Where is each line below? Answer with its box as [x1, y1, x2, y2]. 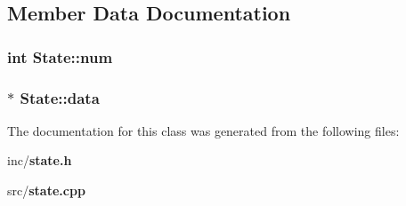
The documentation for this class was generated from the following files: [7, 121, 400, 139]
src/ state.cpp [7, 181, 85, 200]
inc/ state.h [7, 151, 72, 170]
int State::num [7, 45, 113, 67]
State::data [20, 86, 100, 108]
